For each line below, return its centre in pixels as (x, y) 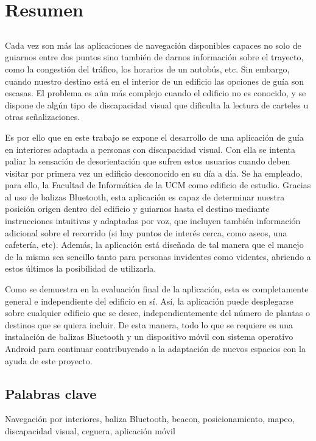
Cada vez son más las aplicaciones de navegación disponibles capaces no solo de (153, 45)
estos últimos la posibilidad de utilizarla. (81, 268)
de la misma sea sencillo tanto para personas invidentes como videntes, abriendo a (158, 256)
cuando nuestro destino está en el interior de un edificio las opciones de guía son (154, 81)
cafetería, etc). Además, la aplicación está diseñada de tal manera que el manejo (154, 245)
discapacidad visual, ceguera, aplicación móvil (90, 431)
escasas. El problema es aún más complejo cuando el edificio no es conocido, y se (156, 93)
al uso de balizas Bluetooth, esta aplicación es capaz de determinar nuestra (145, 196)
